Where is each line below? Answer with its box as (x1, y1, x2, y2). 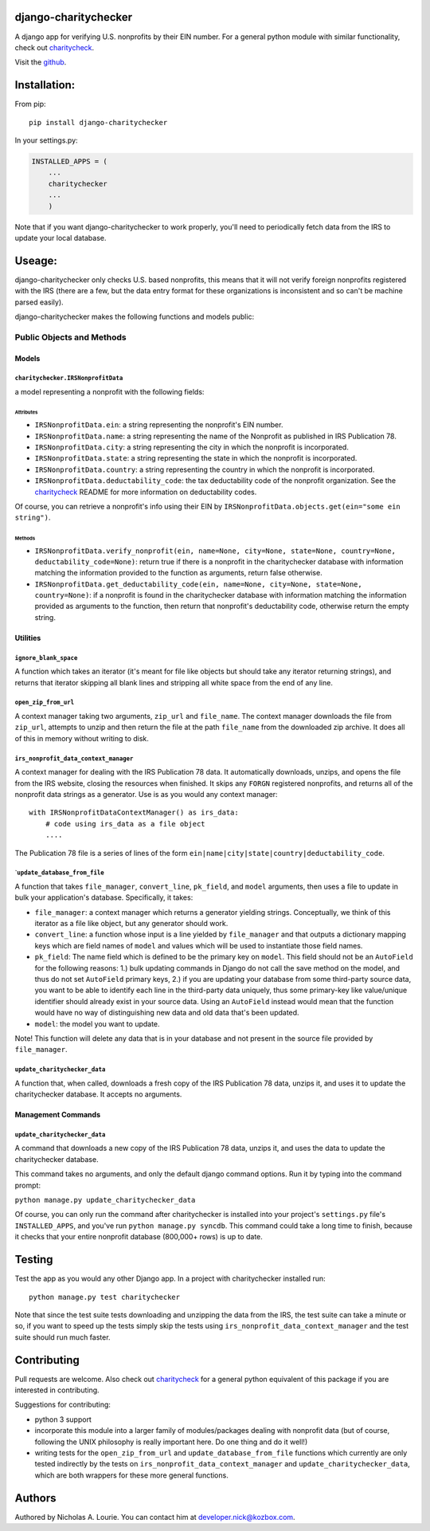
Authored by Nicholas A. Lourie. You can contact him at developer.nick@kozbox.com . (14, 1512, 295, 1521)
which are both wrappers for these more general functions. (34, 1470, 229, 1480)
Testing (14, 1253, 53, 1266)
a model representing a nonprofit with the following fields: (14, 387, 205, 396)
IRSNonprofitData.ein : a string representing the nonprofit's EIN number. (34, 420, 283, 430)
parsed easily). (14, 297, 64, 307)
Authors (14, 1491, 57, 1505)
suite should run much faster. (14, 1332, 111, 1342)
